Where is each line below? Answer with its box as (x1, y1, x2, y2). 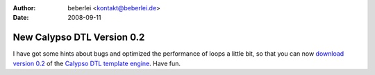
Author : (12, 4, 36, 12)
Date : (12, 14, 29, 22)
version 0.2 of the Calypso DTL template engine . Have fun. (12, 59, 181, 67)
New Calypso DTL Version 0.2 (12, 32, 145, 43)
